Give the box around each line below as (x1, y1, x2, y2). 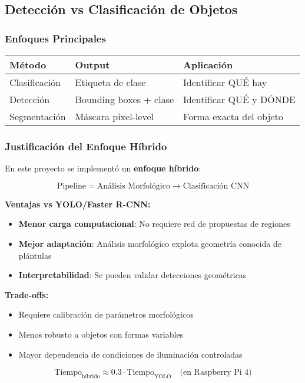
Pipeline (57, 181, 87, 190)
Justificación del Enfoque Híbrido (5, 138, 167, 153)
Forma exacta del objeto (183, 110, 283, 123)
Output (75, 58, 110, 71)
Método (9, 58, 47, 71)
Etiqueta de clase (75, 75, 146, 89)
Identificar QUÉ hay (183, 75, 267, 89)
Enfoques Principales (5, 31, 106, 45)
